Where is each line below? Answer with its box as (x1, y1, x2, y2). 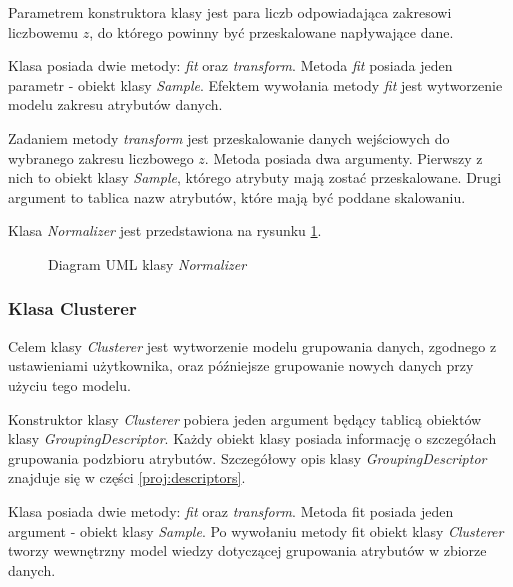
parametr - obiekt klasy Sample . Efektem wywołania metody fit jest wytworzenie (8, 74, 503, 95)
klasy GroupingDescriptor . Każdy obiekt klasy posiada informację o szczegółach (8, 428, 497, 449)
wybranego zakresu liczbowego (8, 147, 194, 168)
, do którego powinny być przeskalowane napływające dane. (89, 21, 454, 42)
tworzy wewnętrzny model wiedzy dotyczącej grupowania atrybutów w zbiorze (8, 540, 487, 561)
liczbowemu (8, 21, 78, 42)
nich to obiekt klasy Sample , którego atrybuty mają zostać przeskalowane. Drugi (8, 167, 502, 188)
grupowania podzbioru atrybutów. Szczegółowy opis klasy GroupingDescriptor (8, 447, 487, 468)
